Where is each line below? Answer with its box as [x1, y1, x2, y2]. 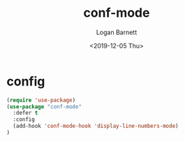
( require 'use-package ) [6, 97, 76, 104]
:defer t [13, 110, 38, 117]
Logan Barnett [96, 28, 138, 36]
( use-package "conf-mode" [6, 103, 82, 110]
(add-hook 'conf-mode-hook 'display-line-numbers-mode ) [13, 122, 179, 130]
